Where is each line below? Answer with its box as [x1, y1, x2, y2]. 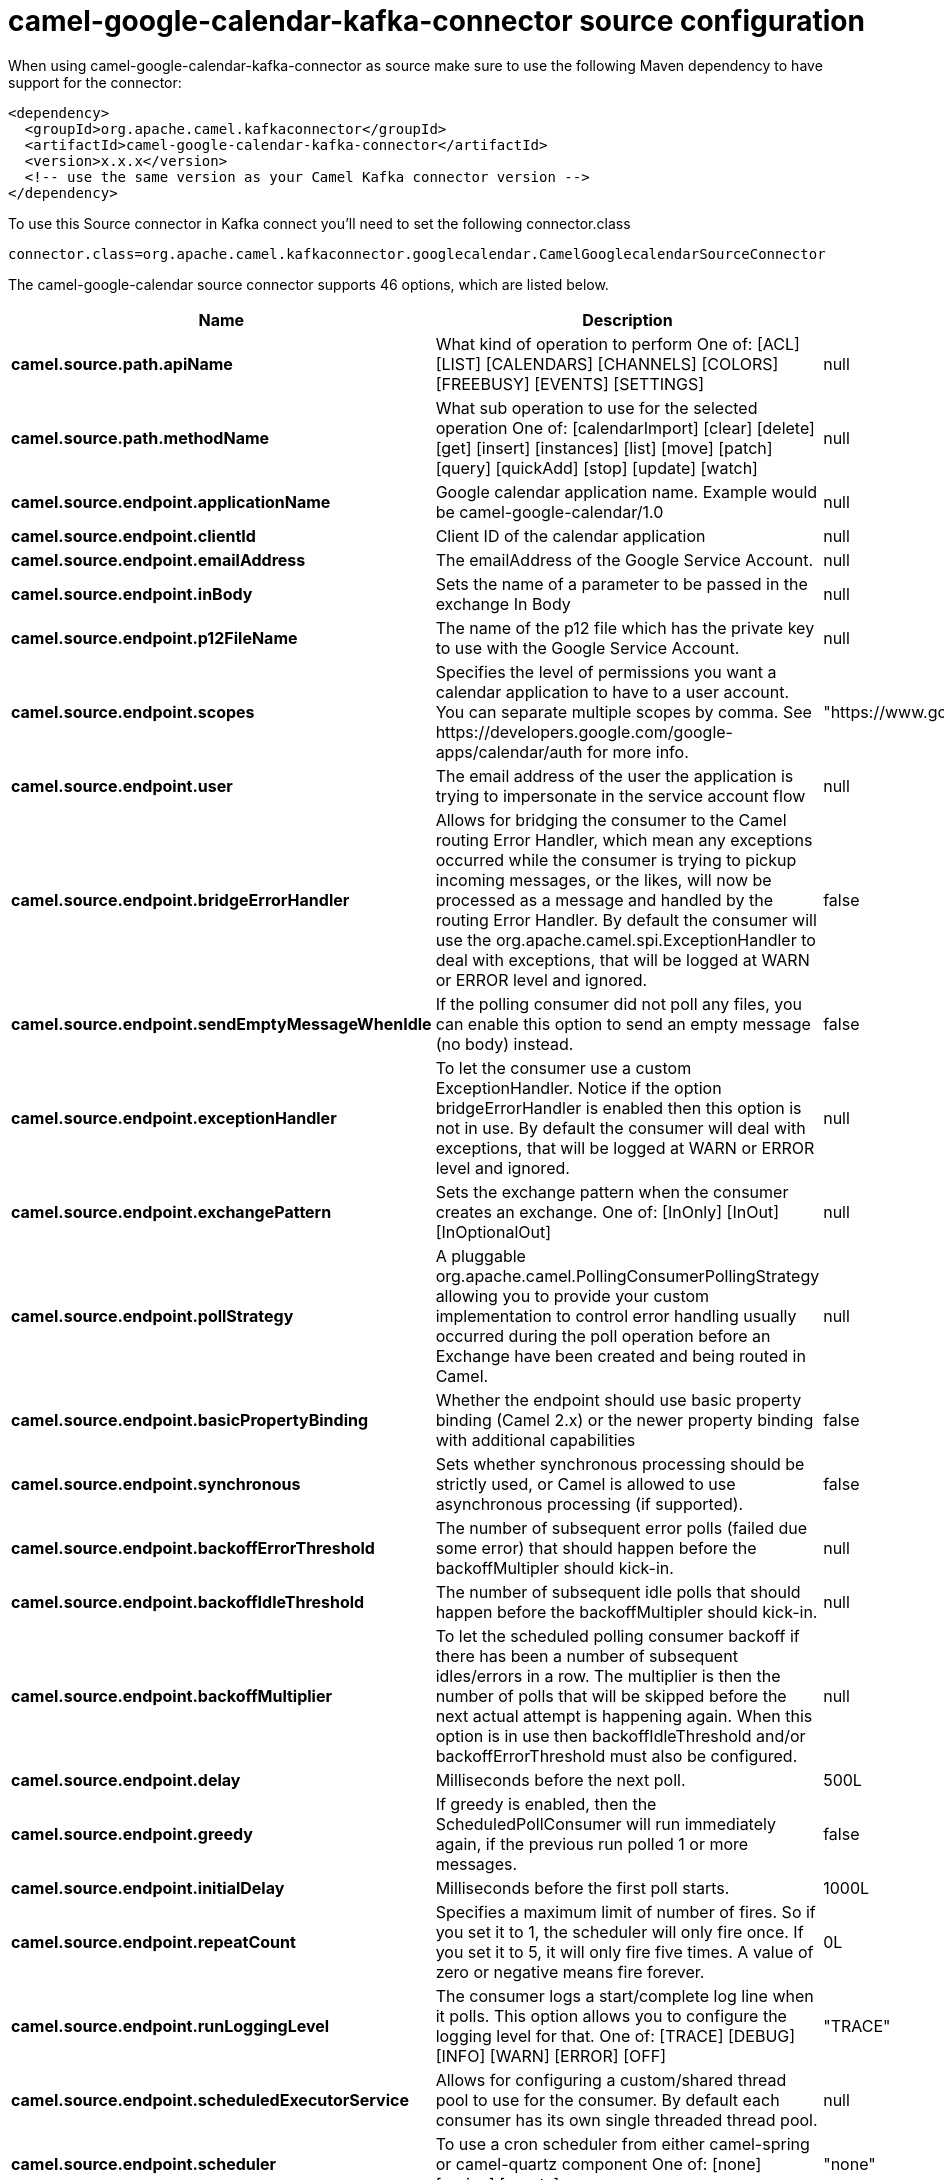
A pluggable [435, 1245, 526, 1266]
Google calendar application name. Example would [435, 481, 818, 502]
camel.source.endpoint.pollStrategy [11, 1305, 294, 1326]
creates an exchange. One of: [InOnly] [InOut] [435, 1201, 779, 1222]
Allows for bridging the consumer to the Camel [435, 809, 787, 830]
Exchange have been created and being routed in [435, 1345, 806, 1366]
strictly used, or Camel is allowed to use [435, 1473, 736, 1494]
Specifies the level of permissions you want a [435, 661, 777, 682]
